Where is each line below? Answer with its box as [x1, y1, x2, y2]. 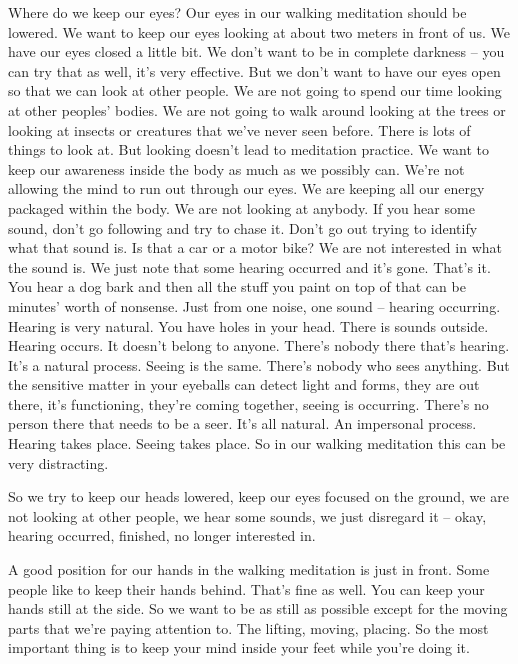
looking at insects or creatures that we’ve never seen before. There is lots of [8, 119, 471, 140]
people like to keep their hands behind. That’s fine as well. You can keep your [8, 578, 485, 599]
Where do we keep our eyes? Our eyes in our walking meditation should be [8, 2, 467, 22]
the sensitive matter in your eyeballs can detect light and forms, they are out [8, 374, 480, 395]
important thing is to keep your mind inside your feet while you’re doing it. [8, 637, 470, 658]
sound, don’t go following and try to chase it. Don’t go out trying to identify [8, 217, 478, 238]
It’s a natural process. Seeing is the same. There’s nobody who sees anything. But [8, 354, 510, 375]
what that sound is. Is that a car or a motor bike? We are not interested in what [8, 237, 502, 258]
